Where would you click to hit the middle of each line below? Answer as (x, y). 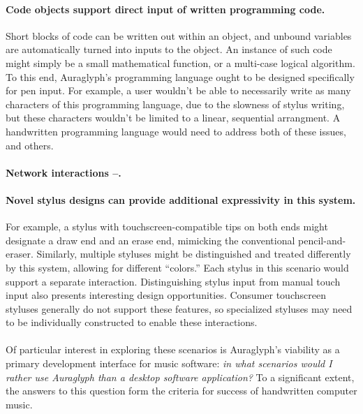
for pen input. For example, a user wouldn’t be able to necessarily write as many (178, 90)
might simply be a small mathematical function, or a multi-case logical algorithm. (180, 62)
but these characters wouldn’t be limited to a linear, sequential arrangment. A (173, 118)
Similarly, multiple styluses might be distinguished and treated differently (194, 254)
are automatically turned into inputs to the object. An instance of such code (169, 49)
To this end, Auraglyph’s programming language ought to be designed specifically (180, 76)
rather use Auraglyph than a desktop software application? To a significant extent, (180, 377)
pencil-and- (322, 240)
